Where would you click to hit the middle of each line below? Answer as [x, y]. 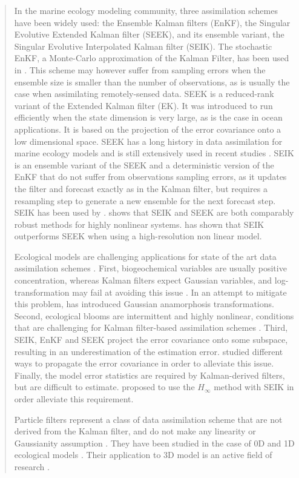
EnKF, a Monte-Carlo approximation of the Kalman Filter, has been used [152, 58]
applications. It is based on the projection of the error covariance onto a [148, 129]
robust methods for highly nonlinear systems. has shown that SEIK [139, 224]
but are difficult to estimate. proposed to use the [104, 387]
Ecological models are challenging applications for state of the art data [145, 256]
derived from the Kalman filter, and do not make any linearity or [135, 431]
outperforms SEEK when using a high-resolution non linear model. [138, 236]
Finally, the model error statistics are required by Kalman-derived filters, [149, 375]
